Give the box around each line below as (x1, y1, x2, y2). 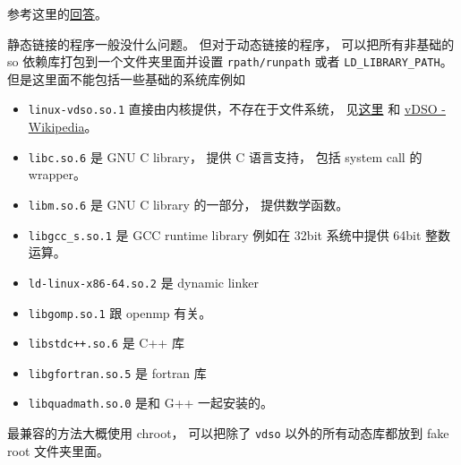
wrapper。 (28, 165, 87, 184)
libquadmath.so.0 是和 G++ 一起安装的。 (28, 393, 274, 412)
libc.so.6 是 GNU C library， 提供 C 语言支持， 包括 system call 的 (28, 147, 423, 166)
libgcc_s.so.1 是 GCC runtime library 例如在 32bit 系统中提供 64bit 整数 (28, 225, 451, 244)
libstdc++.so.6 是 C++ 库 (28, 333, 184, 352)
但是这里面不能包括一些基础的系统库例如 (7, 69, 245, 88)
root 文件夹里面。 (7, 441, 109, 460)
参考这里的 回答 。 (7, 4, 107, 22)
